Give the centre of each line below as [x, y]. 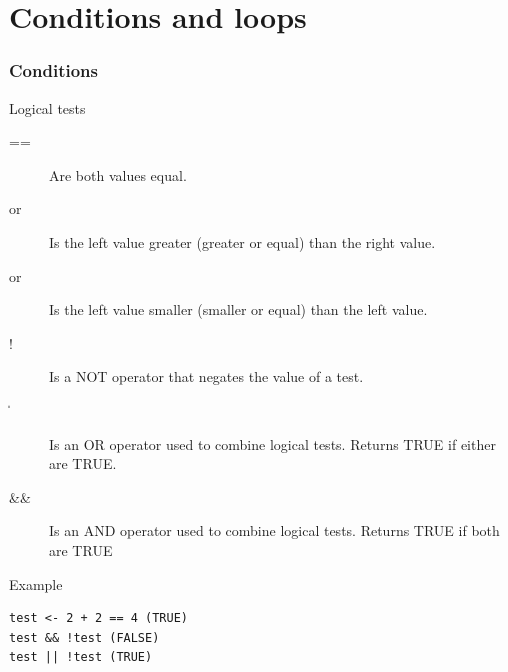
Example [36, 583]
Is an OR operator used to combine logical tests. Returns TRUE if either [272, 443]
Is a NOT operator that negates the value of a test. [206, 376]
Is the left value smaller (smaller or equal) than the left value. [238, 309]
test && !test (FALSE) [84, 637]
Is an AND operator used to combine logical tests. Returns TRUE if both [274, 530]
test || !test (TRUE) [81, 657]
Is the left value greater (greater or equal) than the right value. [242, 241]
